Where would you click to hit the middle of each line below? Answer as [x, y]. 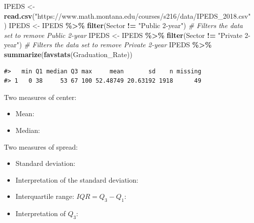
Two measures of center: [40, 97]
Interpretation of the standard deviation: [77, 179]
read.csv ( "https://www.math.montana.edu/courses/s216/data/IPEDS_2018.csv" [127, 16]
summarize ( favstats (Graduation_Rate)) [68, 54]
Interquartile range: [45, 196]
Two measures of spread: [41, 146]
